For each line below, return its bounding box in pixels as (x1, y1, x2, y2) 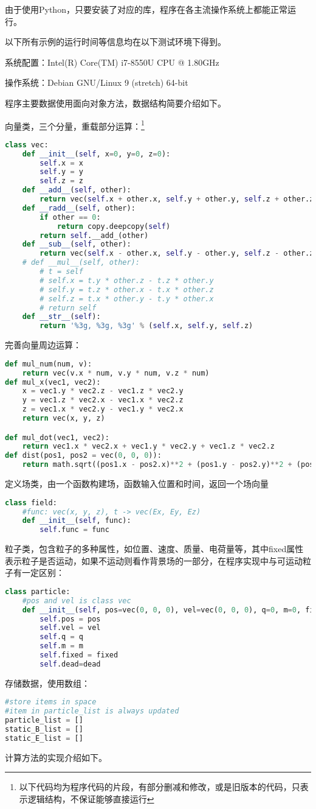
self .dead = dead (39, 659, 101, 668)
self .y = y (39, 167, 83, 177)
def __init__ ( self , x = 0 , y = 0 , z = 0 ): (22, 149, 171, 158)
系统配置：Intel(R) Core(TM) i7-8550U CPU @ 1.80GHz (5, 55, 219, 68)
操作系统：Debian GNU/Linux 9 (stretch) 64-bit (5, 76, 188, 89)
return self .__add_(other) (39, 231, 149, 240)
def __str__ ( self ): (22, 312, 101, 321)
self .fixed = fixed (39, 651, 118, 660)
